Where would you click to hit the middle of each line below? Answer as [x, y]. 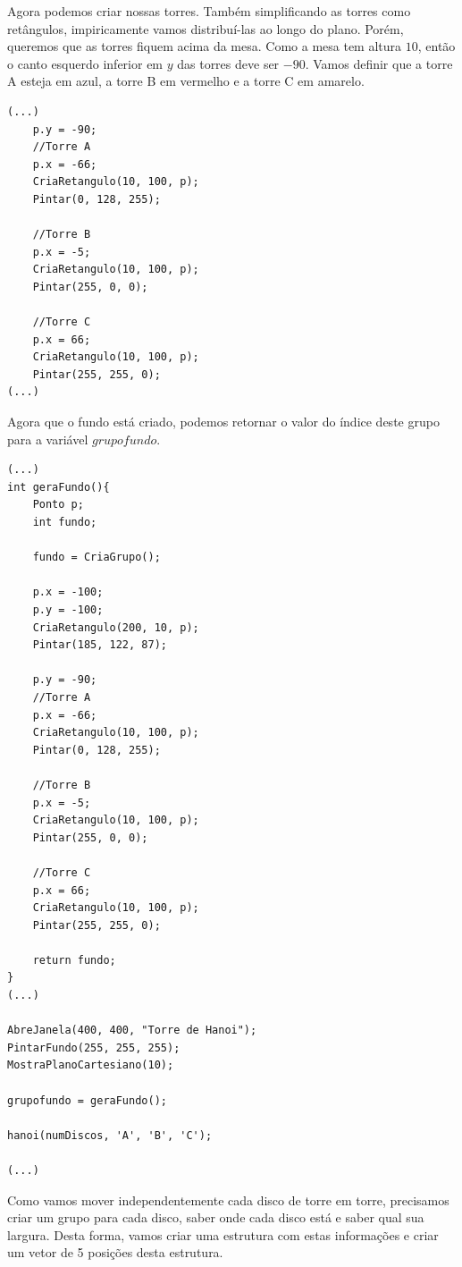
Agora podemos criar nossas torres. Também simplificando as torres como [209, 11]
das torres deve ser [228, 63]
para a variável [48, 439]
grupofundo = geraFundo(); [87, 1100]
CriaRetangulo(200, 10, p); [116, 627]
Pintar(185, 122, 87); [100, 645]
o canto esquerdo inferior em [85, 63]
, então [437, 46]
